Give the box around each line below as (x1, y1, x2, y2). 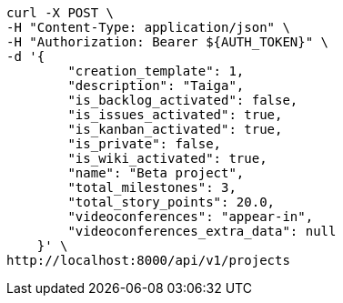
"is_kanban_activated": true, (67, 122, 283, 136)
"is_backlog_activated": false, (67, 93, 298, 107)
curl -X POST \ (6, 5, 115, 20)
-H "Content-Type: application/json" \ (6, 20, 290, 35)
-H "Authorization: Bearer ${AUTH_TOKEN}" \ (6, 35, 329, 49)
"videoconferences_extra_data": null (67, 224, 337, 238)
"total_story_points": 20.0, (67, 195, 276, 209)
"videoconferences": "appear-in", (67, 209, 314, 224)
